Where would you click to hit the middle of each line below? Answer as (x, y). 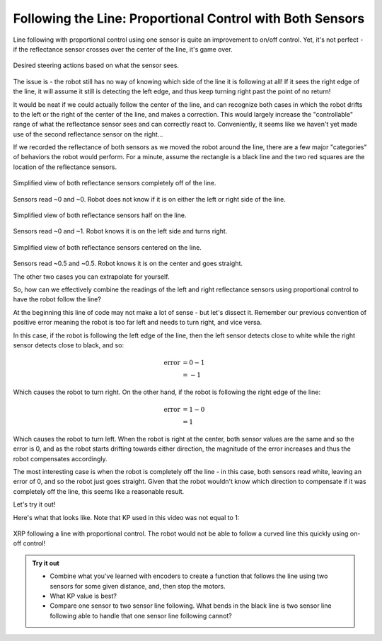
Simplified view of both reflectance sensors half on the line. (100, 215)
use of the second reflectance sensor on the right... (88, 134)
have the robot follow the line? (57, 299)
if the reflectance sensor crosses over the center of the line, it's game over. (123, 49)
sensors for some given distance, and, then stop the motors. (138, 586)
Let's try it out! (34, 504)
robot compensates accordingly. (60, 458)
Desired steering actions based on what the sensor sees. (96, 65)
